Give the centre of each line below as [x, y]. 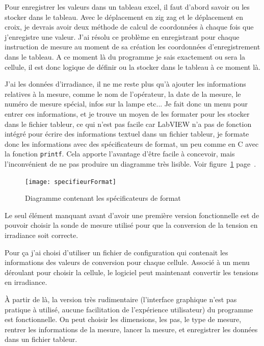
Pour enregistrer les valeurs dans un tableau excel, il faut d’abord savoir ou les [127, 7]
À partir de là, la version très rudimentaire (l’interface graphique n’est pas [121, 299]
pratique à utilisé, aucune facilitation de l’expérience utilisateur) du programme [129, 309]
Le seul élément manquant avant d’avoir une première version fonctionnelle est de [132, 215]
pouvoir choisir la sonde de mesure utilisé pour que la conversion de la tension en [131, 225]
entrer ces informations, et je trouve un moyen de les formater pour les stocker [127, 113]
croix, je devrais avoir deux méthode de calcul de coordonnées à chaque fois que [129, 27]
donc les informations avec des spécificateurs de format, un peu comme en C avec [132, 143]
